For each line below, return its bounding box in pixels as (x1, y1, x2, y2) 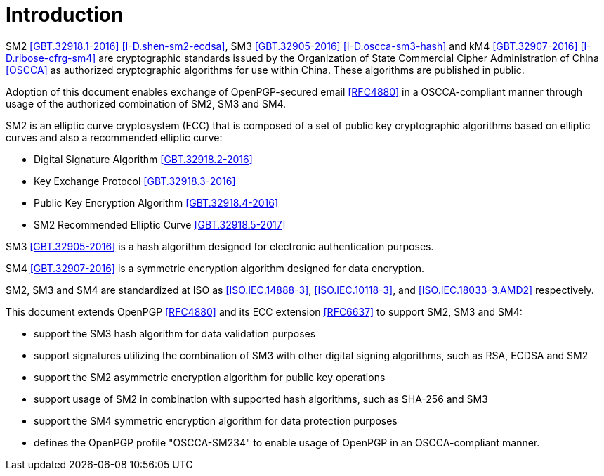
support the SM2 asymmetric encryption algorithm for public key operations (34, 371, 386, 383)
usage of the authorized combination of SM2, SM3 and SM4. (6, 97, 287, 110)
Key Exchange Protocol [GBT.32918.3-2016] (34, 174, 236, 187)
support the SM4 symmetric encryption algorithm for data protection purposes (34, 414, 398, 427)
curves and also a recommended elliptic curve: (6, 131, 223, 143)
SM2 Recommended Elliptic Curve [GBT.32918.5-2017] (34, 218, 286, 231)
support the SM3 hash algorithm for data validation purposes (34, 327, 316, 340)
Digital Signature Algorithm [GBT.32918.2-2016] (34, 153, 253, 165)
